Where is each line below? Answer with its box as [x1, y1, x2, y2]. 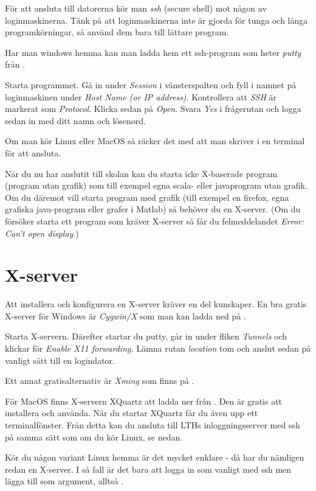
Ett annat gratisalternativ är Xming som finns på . [5, 374, 194, 387]
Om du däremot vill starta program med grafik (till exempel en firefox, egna [5, 190, 289, 203]
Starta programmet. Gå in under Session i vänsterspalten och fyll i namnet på [5, 78, 297, 91]
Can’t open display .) [5, 226, 79, 239]
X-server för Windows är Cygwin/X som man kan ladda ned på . [5, 309, 246, 322]
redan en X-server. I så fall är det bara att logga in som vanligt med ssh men [5, 462, 292, 475]
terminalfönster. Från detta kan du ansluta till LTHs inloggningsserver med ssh [5, 418, 300, 431]
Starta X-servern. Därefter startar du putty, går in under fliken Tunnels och [5, 330, 287, 343]
